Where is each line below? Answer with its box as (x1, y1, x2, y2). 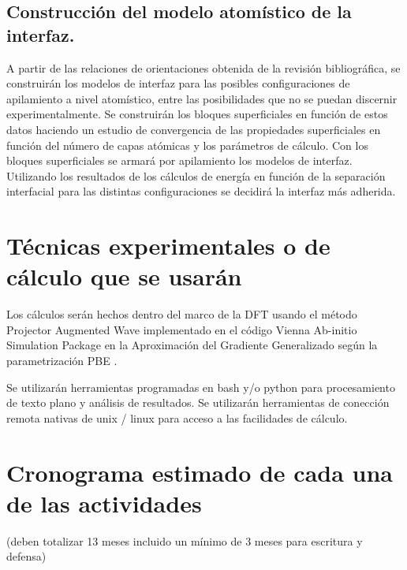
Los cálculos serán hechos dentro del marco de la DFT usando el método (6, 306, 357, 322)
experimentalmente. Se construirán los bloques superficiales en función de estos (6, 106, 388, 122)
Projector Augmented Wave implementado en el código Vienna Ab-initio (6, 321, 357, 337)
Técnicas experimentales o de (6, 229, 330, 262)
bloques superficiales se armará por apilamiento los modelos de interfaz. (6, 152, 353, 169)
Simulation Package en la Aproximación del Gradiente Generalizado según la (6, 337, 378, 353)
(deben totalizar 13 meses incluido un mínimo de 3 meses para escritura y (6, 532, 363, 549)
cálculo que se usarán (6, 260, 242, 292)
